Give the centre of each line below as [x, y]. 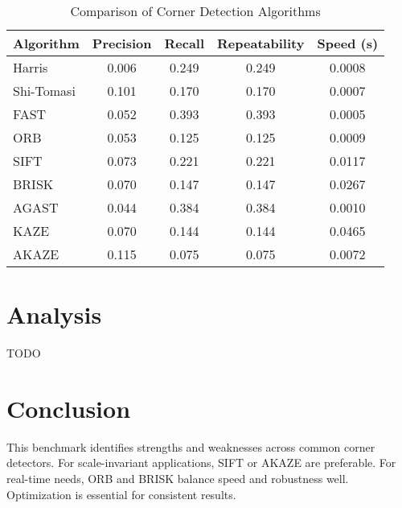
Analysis [54, 314]
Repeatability [261, 43]
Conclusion [69, 408]
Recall [185, 43]
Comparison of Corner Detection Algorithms [195, 11]
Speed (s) [348, 43]
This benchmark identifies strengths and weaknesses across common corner [191, 446]
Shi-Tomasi [44, 91]
